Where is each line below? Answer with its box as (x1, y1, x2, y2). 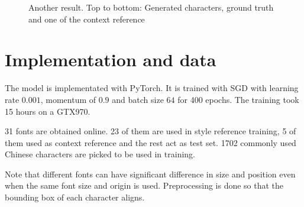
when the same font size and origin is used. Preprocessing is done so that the (5, 179, 284, 192)
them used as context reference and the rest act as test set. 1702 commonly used (5, 136, 296, 148)
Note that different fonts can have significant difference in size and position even (5, 167, 296, 180)
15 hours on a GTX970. (5, 105, 90, 117)
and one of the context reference (28, 12, 145, 25)
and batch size (112, 93, 164, 105)
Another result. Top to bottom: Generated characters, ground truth (28, 1, 274, 13)
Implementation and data (5, 47, 216, 72)
